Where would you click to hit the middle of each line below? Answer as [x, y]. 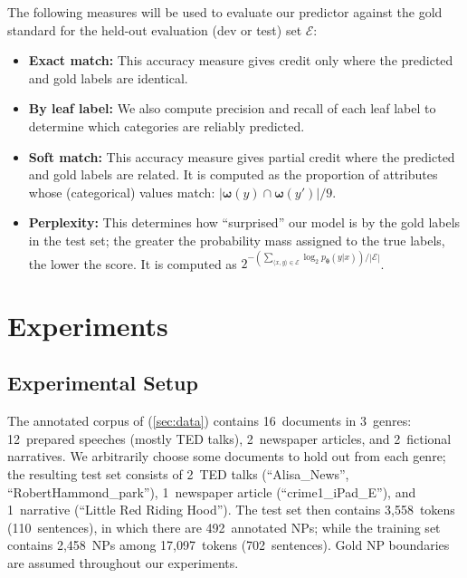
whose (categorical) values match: [122, 192]
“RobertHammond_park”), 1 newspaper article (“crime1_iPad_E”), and [212, 491]
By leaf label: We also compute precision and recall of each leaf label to [232, 108]
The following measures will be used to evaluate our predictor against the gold [225, 12]
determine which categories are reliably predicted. [167, 125]
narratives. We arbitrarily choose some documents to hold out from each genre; [227, 456]
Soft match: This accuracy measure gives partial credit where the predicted [242, 156]
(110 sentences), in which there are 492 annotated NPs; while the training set [224, 527]
